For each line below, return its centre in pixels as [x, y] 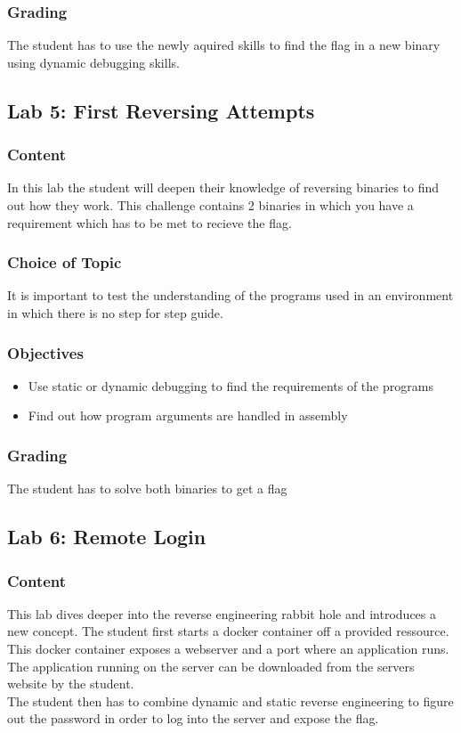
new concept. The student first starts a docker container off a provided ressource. [228, 631]
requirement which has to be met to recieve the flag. [150, 222]
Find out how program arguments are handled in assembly [188, 415]
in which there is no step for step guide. [115, 313]
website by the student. [71, 684]
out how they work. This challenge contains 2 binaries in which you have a [210, 205]
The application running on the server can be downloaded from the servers [211, 666]
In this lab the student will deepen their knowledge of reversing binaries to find [223, 187]
